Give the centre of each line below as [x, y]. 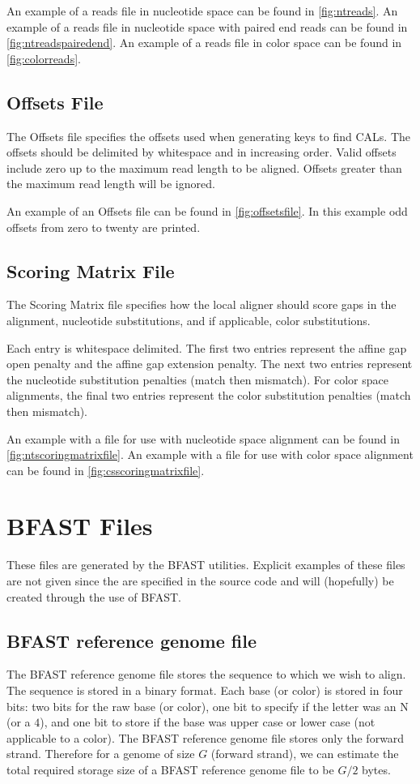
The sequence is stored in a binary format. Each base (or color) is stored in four [205, 690]
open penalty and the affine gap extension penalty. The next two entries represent [210, 364]
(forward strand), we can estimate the [305, 754]
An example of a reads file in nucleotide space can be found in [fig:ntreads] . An [202, 11]
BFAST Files [80, 526]
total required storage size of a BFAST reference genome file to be [170, 769]
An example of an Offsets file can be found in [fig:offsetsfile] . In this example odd [207, 210]
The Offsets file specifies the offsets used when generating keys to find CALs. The [208, 136]
